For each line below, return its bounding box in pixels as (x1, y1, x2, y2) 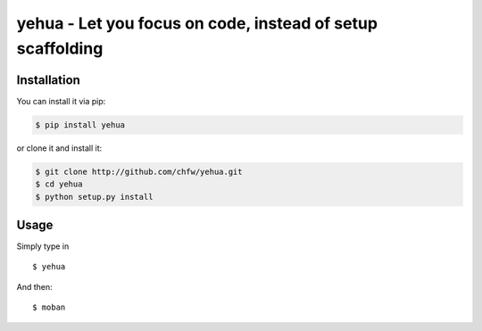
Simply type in (16, 241, 70, 252)
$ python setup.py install (35, 192, 154, 202)
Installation (16, 72, 80, 87)
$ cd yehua (35, 179, 83, 189)
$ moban (32, 302, 66, 312)
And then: (16, 281, 53, 292)
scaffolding (16, 38, 104, 58)
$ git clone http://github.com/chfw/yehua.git (35, 166, 243, 177)
